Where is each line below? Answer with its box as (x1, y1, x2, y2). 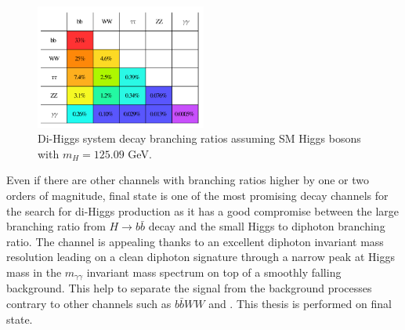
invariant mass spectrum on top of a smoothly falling (86, 264, 342, 281)
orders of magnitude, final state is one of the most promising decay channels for (6, 187, 389, 204)
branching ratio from (6, 218, 106, 234)
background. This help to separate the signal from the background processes (6, 280, 372, 296)
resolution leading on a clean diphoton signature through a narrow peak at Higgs (6, 248, 395, 265)
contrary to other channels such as (6, 296, 172, 312)
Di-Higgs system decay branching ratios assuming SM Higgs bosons (38, 130, 361, 147)
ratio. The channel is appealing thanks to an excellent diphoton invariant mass (6, 233, 384, 249)
